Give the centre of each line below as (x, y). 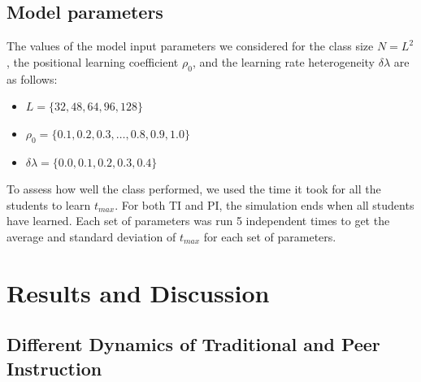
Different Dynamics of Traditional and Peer (193, 344)
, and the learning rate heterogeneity (284, 61)
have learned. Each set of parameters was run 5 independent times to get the (198, 221)
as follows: (32, 78)
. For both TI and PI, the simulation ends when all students (265, 204)
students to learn (49, 204)
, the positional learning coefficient (93, 61)
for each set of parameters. (270, 236)
